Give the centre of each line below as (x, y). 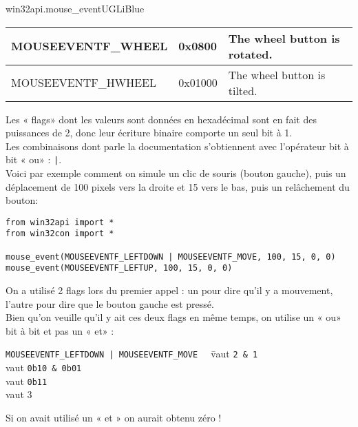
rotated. (250, 54)
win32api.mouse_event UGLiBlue (75, 8)
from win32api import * (60, 222)
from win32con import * (60, 234)
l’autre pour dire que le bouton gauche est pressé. (110, 303)
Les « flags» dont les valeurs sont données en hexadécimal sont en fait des (161, 119)
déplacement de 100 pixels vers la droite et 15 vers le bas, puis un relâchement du (178, 186)
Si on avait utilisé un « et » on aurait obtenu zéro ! (114, 418)
